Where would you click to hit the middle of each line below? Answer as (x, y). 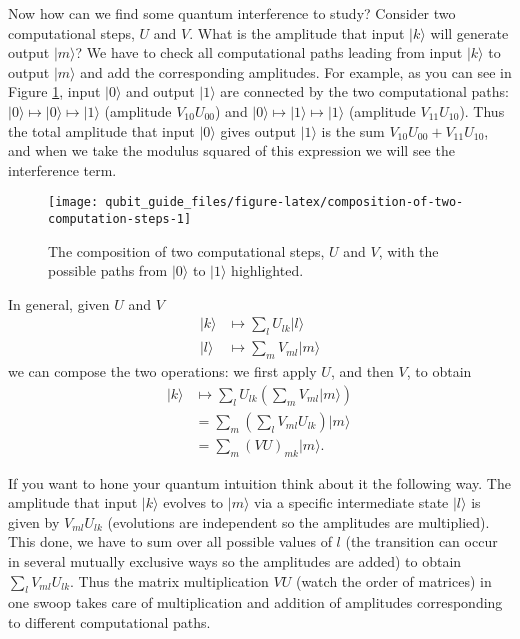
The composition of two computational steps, (186, 250)
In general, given (59, 303)
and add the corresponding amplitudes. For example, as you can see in (296, 71)
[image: (73, 202)
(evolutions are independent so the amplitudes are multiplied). (298, 521)
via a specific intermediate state (351, 502)
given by (34, 521)
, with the (408, 250)
